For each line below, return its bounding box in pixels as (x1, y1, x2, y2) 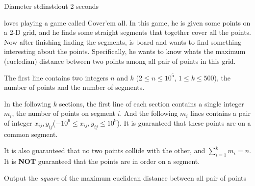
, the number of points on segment (12, 108, 116, 118)
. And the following (120, 108, 178, 118)
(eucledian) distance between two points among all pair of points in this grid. (4, 55, 236, 66)
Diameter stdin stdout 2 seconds (4, 1, 99, 11)
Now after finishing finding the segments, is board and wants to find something (4, 36, 241, 47)
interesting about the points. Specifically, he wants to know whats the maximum (4, 46, 246, 56)
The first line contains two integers (4, 72, 108, 82)
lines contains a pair (190, 108, 251, 118)
